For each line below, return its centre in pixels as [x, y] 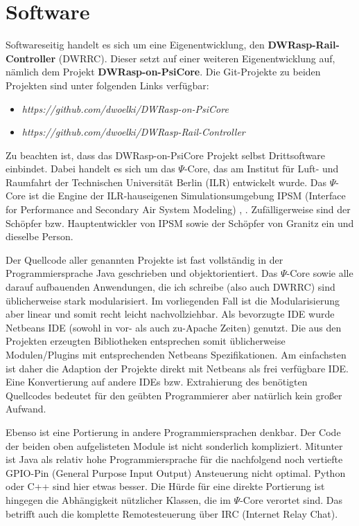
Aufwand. [26, 409]
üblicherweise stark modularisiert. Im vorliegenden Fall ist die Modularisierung [173, 300]
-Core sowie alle [320, 273]
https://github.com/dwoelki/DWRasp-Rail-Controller [133, 132]
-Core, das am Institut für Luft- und [261, 169]
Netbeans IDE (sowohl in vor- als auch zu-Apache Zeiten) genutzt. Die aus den [174, 327]
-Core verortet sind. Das [291, 499]
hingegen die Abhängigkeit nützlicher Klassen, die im [118, 499]
